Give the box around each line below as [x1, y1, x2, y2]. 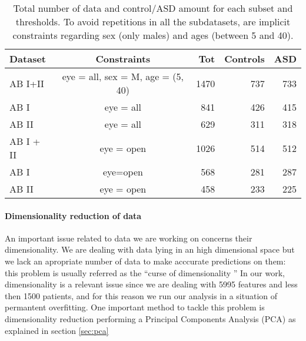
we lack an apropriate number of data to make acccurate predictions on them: [5, 254, 286, 267]
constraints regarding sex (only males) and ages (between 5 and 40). [12, 28, 294, 42]
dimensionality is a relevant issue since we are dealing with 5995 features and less [5, 278, 298, 290]
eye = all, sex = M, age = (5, [62, 69, 184, 83]
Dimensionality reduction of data [5, 209, 142, 221]
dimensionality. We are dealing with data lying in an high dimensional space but [5, 243, 295, 256]
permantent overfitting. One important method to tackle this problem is [5, 301, 265, 313]
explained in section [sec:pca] [5, 324, 109, 336]
